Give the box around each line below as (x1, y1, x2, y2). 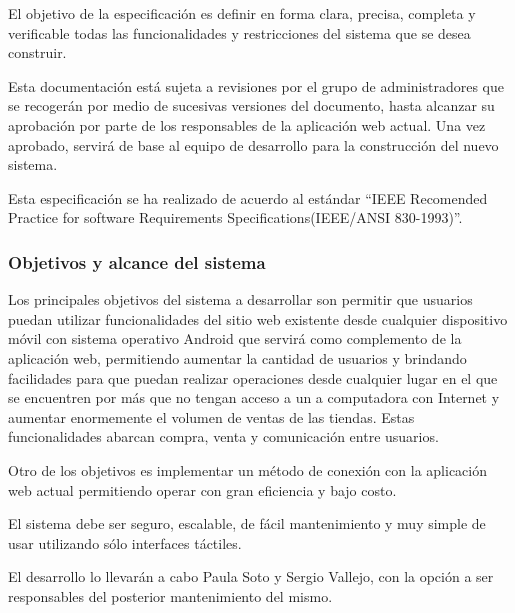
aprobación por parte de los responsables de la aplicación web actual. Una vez (8, 114, 486, 135)
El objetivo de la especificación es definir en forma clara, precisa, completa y (8, 3, 476, 23)
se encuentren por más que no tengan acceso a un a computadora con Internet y (8, 387, 500, 408)
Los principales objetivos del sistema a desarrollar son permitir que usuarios (8, 289, 473, 310)
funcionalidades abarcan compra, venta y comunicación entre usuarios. (8, 426, 439, 447)
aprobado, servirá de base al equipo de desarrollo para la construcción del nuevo (8, 134, 499, 155)
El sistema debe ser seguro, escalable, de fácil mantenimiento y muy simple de (8, 513, 486, 534)
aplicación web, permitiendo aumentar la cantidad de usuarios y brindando (8, 347, 467, 368)
